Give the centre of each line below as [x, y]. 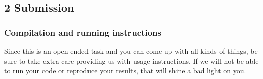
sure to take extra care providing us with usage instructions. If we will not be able [131, 61]
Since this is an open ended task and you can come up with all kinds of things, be [131, 51]
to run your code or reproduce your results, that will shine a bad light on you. [125, 71]
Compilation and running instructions [83, 32]
